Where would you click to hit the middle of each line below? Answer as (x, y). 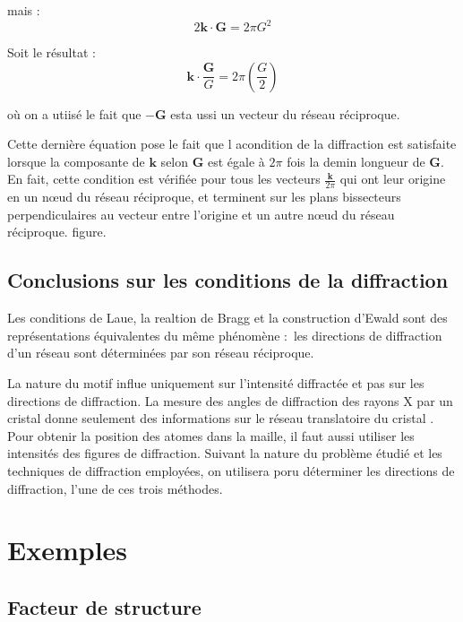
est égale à (236, 161)
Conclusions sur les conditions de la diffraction (228, 280)
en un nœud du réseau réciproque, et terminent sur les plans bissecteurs (204, 197)
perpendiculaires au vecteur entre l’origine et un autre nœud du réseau (201, 214)
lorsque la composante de (76, 161)
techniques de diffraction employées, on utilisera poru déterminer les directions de (231, 471)
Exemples (68, 550)
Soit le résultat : (51, 52)
